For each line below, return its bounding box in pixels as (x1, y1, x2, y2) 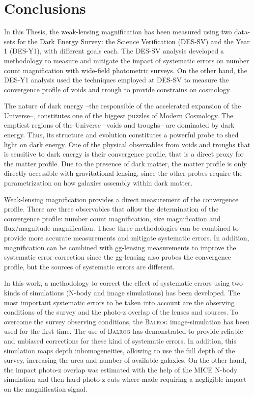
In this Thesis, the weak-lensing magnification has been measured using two (4, 26, 232, 37)
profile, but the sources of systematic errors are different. (4, 261, 175, 271)
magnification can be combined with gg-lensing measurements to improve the (4, 242, 236, 252)
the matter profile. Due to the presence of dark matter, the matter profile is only (4, 158, 247, 168)
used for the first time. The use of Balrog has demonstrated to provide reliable (4, 326, 243, 336)
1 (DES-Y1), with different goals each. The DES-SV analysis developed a (4, 46, 224, 56)
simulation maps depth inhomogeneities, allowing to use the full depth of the (4, 345, 235, 355)
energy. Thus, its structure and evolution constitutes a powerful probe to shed (4, 130, 239, 140)
